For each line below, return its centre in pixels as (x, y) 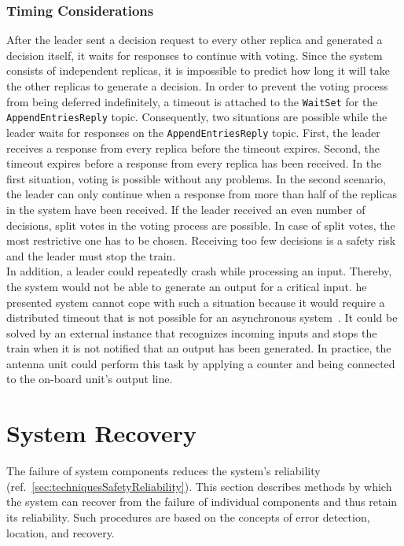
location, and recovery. (61, 532)
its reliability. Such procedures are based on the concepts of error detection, (188, 516)
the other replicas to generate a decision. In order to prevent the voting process (197, 86)
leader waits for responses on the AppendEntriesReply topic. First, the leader (193, 132)
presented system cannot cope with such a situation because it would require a (196, 302)
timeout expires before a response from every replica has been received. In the (194, 163)
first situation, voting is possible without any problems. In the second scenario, (196, 178)
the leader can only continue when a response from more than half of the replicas (202, 194)
